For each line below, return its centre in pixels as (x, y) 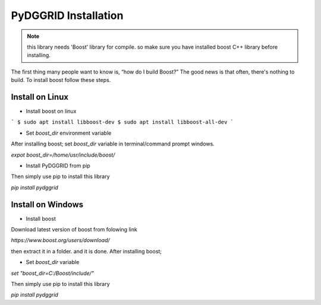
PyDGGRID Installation (67, 15)
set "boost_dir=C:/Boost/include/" (53, 273)
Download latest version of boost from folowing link (74, 230)
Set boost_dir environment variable (69, 133)
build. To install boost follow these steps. (61, 80)
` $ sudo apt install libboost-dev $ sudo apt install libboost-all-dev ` (122, 122)
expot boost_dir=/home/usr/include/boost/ (63, 155)
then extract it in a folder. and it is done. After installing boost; (86, 251)
